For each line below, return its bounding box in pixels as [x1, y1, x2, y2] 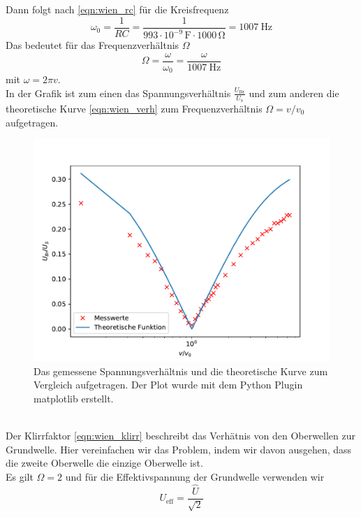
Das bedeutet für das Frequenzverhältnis [6, 38, 179, 52]
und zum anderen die [249, 85, 339, 100]
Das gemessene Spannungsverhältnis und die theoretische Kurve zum [34, 363, 328, 378]
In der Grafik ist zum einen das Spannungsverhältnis [6, 85, 231, 100]
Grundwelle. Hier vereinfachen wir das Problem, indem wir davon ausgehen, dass [6, 442, 352, 456]
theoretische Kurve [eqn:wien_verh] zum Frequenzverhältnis [6, 101, 263, 115]
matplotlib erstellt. [34, 391, 114, 405]
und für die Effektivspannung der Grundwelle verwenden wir [65, 469, 325, 483]
